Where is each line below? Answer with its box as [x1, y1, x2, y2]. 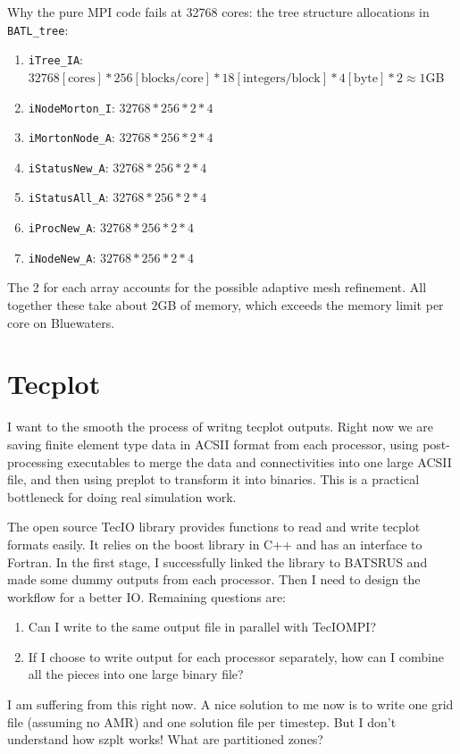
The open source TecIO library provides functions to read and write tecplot [7, 517, 421, 536]
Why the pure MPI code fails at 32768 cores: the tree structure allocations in [7, 3, 430, 21]
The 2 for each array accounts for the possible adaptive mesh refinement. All [7, 278, 427, 297]
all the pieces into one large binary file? [28, 665, 244, 683]
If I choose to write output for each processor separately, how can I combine [28, 647, 444, 666]
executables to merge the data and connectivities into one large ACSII [67, 452, 452, 471]
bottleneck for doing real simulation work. [7, 487, 237, 506]
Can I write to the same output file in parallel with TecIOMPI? [28, 617, 377, 636]
